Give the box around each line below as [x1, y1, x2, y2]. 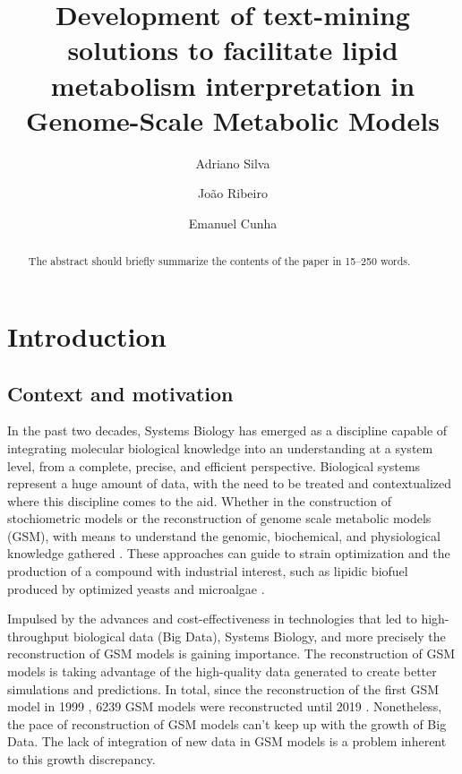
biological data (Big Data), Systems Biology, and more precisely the [73, 626, 446, 645]
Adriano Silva [195, 153, 270, 172]
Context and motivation [7, 379, 234, 407]
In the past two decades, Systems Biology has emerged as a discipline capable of [7, 421, 448, 440]
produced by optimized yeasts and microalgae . [7, 579, 265, 598]
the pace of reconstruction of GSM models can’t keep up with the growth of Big [7, 714, 447, 733]
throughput [7, 626, 70, 645]
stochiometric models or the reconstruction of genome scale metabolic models [7, 509, 432, 528]
